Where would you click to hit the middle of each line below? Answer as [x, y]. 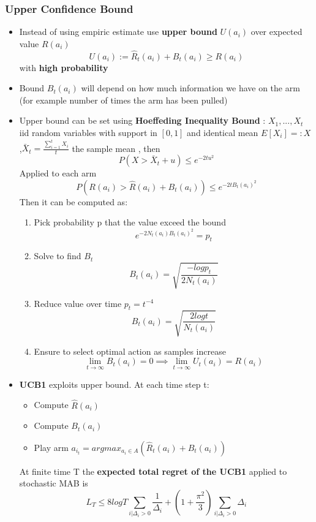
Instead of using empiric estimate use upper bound [118, 32]
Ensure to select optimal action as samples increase [130, 351]
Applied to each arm [58, 173]
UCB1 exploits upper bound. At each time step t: [114, 384]
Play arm [51, 447]
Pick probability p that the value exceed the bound [130, 222]
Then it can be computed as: [73, 201]
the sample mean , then [116, 148]
